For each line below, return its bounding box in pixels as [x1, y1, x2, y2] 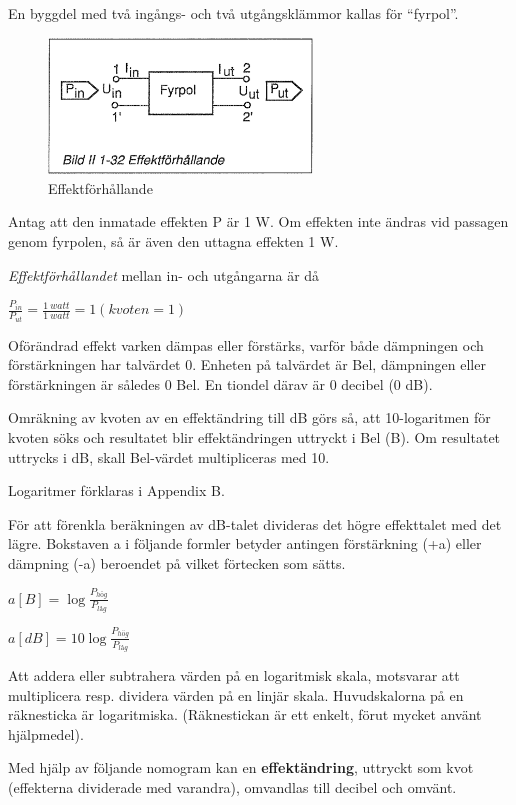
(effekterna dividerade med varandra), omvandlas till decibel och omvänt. [8, 776, 457, 797]
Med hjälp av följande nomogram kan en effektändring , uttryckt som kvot [8, 757, 474, 778]
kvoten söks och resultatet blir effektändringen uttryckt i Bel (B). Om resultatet [8, 427, 501, 448]
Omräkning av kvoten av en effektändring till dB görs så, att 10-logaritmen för [8, 407, 491, 428]
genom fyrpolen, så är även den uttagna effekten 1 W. [8, 231, 339, 252]
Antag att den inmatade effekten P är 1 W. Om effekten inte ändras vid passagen [8, 211, 509, 232]
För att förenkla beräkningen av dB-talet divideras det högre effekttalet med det [8, 513, 502, 534]
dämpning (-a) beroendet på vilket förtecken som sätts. [8, 553, 346, 574]
